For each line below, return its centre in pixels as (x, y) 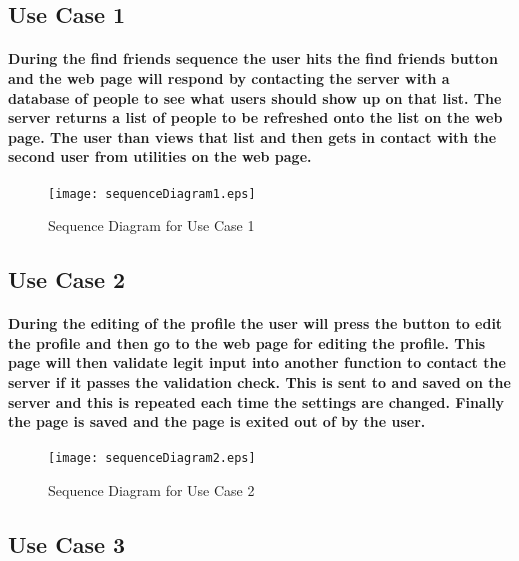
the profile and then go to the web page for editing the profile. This (247, 342)
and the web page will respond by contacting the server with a (229, 77)
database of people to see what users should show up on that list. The (255, 97)
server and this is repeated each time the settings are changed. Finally (256, 401)
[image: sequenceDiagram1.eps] (152, 193)
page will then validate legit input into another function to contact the (257, 362)
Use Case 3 (67, 543)
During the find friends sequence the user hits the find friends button (253, 58)
